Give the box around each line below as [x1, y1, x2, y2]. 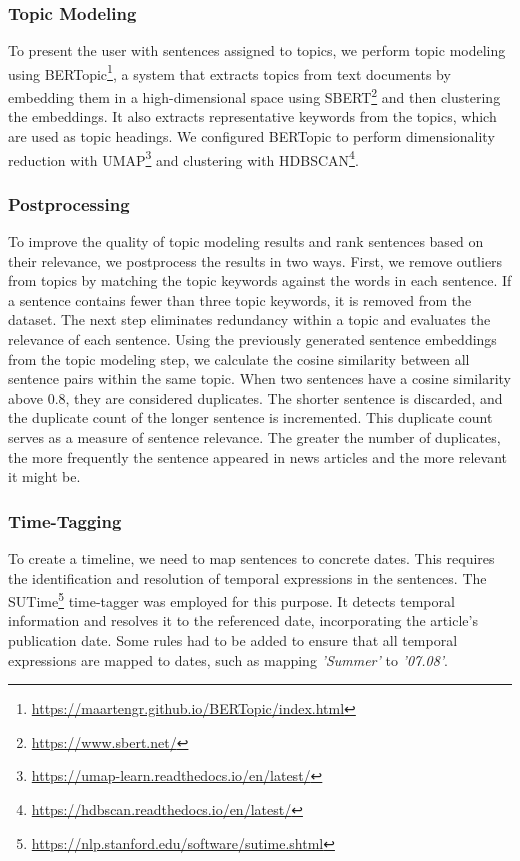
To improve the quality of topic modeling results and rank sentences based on [8, 230, 484, 251]
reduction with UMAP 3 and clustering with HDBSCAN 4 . [8, 146, 359, 170]
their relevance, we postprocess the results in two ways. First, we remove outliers [8, 250, 503, 271]
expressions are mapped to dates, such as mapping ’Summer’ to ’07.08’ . [8, 649, 449, 670]
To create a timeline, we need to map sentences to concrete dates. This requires [8, 547, 495, 568]
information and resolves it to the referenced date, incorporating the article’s [8, 610, 478, 631]
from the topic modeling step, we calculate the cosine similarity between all [8, 348, 470, 369]
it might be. [8, 466, 81, 487]
